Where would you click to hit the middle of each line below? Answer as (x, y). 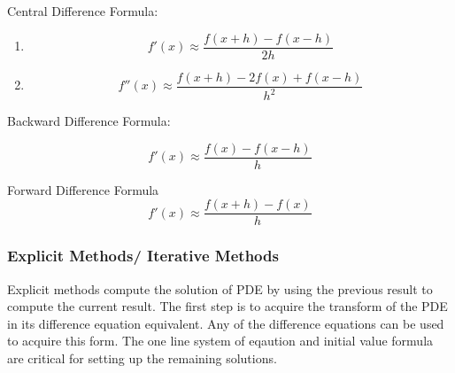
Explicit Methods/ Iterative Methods (143, 256)
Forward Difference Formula (83, 189)
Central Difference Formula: (83, 11)
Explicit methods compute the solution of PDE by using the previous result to (220, 288)
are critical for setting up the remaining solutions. (142, 357)
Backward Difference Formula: (89, 121)
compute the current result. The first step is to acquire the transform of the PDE (227, 306)
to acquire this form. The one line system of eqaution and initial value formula (220, 341)
